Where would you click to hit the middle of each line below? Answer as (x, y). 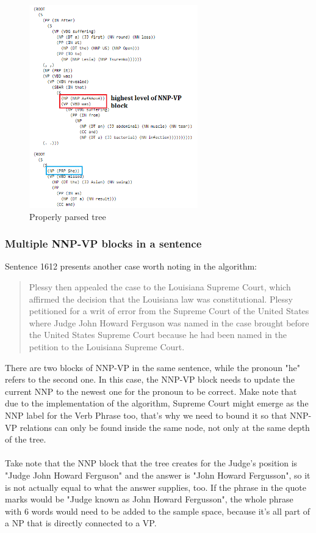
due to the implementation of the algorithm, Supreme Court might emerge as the (157, 403)
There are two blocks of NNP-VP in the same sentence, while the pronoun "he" (153, 367)
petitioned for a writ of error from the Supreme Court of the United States (169, 311)
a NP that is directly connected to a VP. (81, 523)
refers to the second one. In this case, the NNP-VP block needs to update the (150, 379)
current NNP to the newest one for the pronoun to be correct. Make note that (151, 391)
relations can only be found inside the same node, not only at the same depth (165, 427)
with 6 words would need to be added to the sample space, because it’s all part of (158, 511)
